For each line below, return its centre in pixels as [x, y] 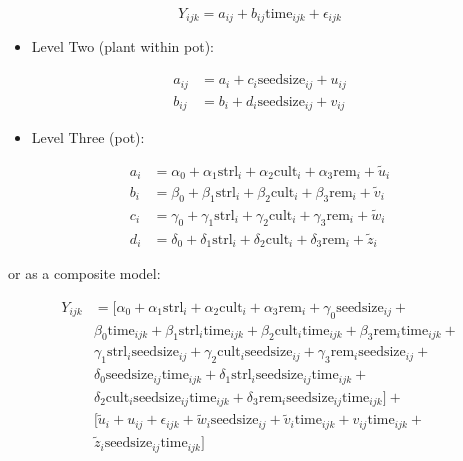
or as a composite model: [84, 273]
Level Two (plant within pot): [123, 46]
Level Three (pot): [88, 137]
